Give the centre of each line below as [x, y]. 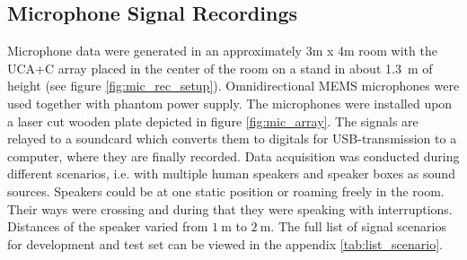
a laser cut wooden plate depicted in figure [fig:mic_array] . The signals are [213, 121]
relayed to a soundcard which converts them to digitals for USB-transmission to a [232, 139]
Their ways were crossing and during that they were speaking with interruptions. [230, 208]
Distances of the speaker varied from [108, 226]
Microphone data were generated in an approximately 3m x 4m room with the [222, 51]
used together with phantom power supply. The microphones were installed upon [230, 103]
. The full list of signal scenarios [358, 226]
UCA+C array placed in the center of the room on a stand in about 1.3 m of [220, 68]
